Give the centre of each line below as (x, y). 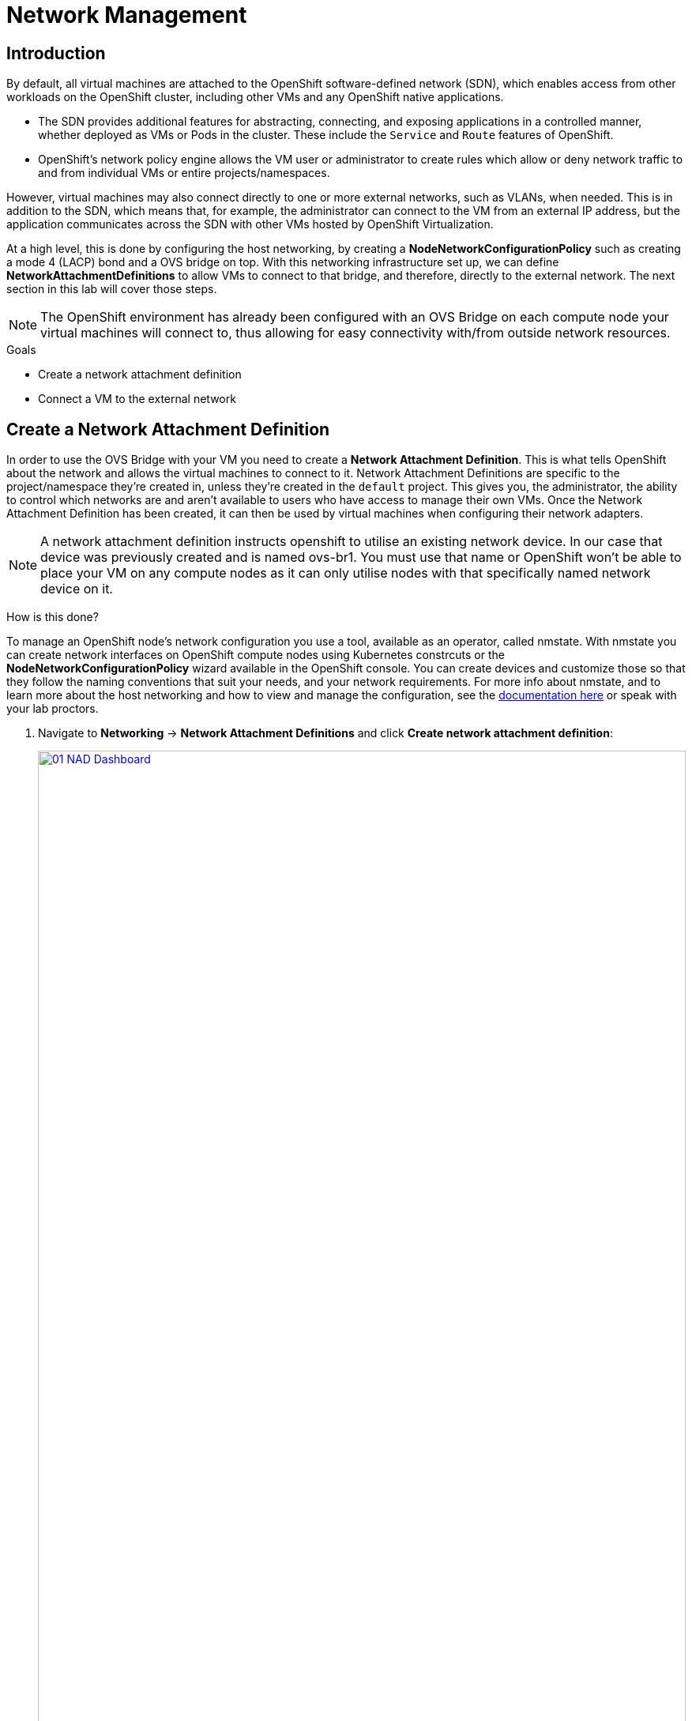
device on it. (77, 589)
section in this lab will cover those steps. (112, 289)
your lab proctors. (53, 709)
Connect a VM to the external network (137, 399)
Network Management (127, 15)
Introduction (56, 53)
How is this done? (53, 617)
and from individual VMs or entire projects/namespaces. (184, 173)
